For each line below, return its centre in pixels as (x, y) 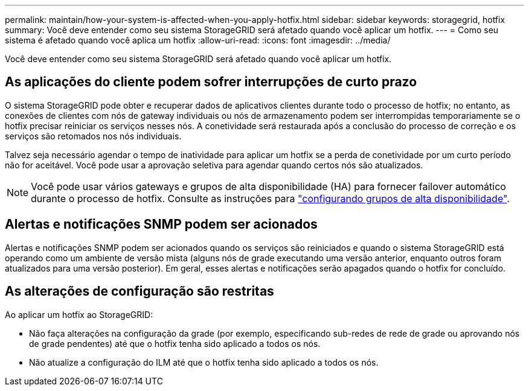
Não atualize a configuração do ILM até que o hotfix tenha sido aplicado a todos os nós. (204, 362)
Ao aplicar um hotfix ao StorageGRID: (79, 314)
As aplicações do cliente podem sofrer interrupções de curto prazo (211, 82)
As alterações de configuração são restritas (139, 291)
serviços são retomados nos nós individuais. (93, 136)
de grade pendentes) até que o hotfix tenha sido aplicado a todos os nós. (175, 343)
